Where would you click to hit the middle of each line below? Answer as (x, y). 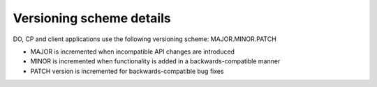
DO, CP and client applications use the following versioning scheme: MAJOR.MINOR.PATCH (145, 39)
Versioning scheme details (92, 18)
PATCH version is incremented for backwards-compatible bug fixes (127, 71)
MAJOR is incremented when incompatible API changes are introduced (133, 52)
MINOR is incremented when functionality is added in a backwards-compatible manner (155, 61)
